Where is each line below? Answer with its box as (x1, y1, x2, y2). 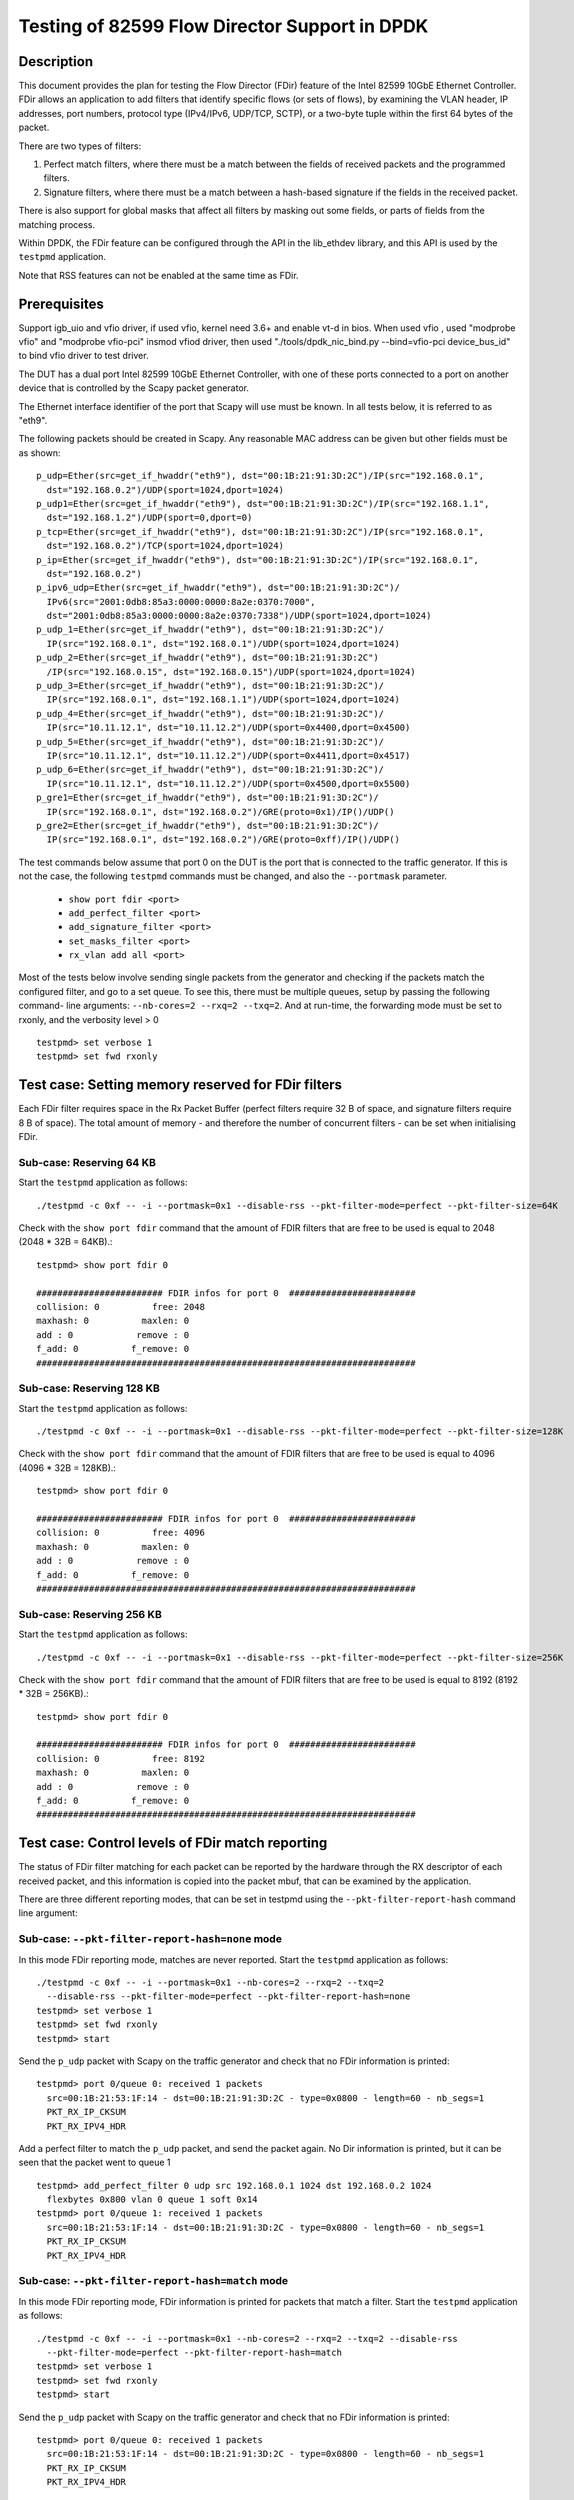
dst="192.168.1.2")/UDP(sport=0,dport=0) (46, 512, 253, 524)
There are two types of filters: (18, 140, 142, 152)
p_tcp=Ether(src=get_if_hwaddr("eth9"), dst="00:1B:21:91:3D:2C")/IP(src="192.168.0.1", (36, 526, 485, 537)
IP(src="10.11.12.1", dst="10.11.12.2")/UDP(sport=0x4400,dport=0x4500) (46, 722, 411, 734)
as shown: (18, 446, 61, 459)
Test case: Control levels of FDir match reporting (18, 1835, 328, 1852)
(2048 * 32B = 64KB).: (18, 1236, 114, 1248)
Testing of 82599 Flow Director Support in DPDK (18, 15, 429, 37)
